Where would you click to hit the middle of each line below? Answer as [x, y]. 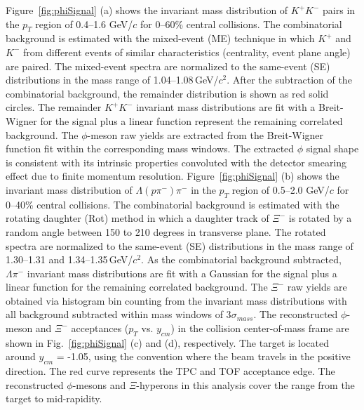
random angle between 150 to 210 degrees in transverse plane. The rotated [166, 231]
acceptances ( [100, 328]
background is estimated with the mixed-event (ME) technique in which [160, 38]
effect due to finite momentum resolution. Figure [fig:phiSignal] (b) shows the [173, 176]
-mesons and [99, 384]
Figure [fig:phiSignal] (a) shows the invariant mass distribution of [147, 10]
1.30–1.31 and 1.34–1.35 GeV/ [69, 259]
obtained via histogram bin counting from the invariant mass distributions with [176, 300]
